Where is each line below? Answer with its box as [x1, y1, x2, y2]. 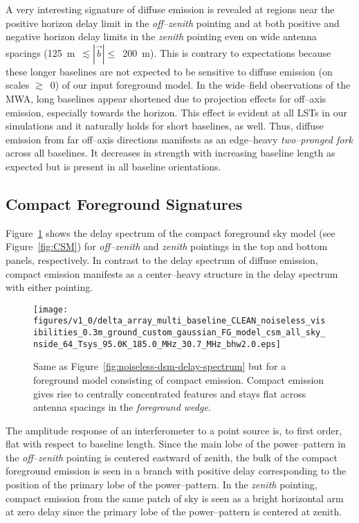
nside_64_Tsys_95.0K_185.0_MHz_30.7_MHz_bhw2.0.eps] [33, 339, 281, 349]
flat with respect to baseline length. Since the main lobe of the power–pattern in [6, 436, 346, 451]
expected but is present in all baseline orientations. [6, 159, 221, 173]
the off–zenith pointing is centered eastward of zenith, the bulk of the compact [6, 450, 338, 464]
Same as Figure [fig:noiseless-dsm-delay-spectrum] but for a [33, 359, 286, 373]
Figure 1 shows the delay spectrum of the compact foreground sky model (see [6, 225, 335, 240]
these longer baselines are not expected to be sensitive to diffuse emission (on [6, 64, 333, 78]
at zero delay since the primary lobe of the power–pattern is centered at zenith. [6, 504, 342, 519]
